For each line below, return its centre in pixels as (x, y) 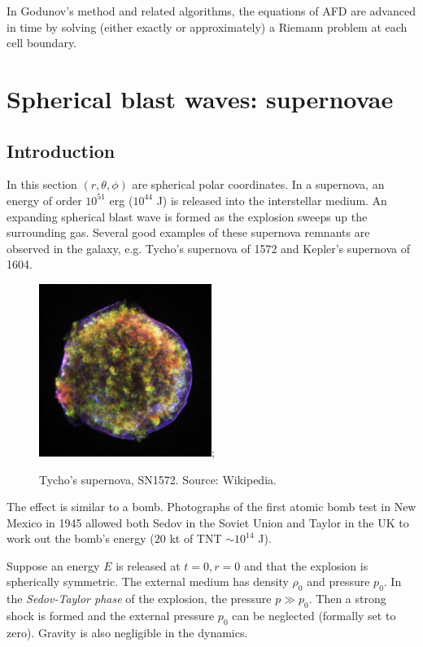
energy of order (44, 200)
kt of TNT (196, 538)
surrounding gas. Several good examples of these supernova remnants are (188, 232)
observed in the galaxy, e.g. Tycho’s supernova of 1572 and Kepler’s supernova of (208, 248)
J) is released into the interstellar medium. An (272, 200)
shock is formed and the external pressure (111, 616)
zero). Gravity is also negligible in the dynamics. (127, 632)
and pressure (338, 581)
